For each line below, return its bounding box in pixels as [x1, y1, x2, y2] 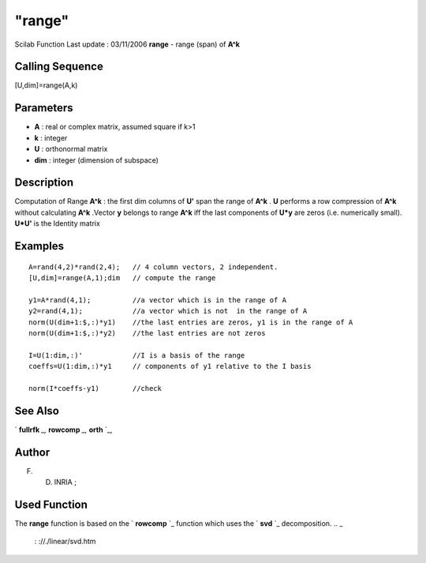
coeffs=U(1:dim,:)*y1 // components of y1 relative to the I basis [28, 362, 312, 371]
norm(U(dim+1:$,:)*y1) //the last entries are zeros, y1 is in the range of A [28, 317, 353, 327]
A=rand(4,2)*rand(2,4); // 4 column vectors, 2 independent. [28, 262, 278, 272]
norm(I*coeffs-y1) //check [28, 384, 162, 392]
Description [14, 176, 74, 190]
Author [14, 445, 50, 459]
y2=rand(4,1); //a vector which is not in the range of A [28, 306, 308, 316]
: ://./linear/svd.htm [34, 537, 96, 546]
